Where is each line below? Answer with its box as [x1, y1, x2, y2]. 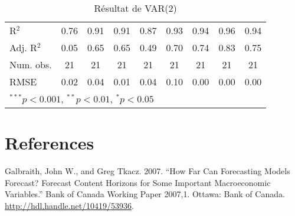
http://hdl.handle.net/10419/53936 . [5, 199, 135, 211]
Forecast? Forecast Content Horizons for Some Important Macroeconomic [5, 176, 271, 188]
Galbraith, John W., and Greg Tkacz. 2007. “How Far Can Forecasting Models [5, 165, 290, 177]
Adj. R [9, 41, 37, 54]
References [5, 131, 94, 155]
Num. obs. [9, 58, 52, 71]
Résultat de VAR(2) [94, 1, 177, 15]
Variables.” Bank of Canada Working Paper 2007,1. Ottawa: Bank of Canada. [5, 188, 285, 200]
